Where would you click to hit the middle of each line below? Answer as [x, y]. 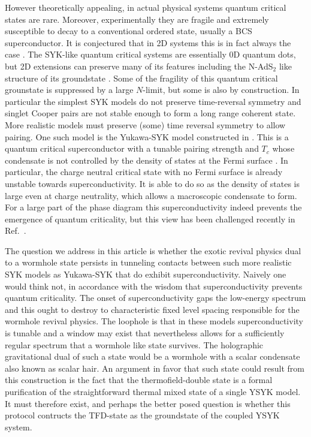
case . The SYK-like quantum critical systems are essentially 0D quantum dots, [150, 54]
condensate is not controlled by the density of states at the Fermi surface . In [147, 160]
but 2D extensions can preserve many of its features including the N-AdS [139, 66]
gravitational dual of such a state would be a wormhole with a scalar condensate [153, 356]
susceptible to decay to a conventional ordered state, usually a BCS [129, 31]
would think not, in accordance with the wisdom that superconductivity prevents [154, 286]
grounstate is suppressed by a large [69, 90]
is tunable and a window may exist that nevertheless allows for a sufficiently [145, 333]
